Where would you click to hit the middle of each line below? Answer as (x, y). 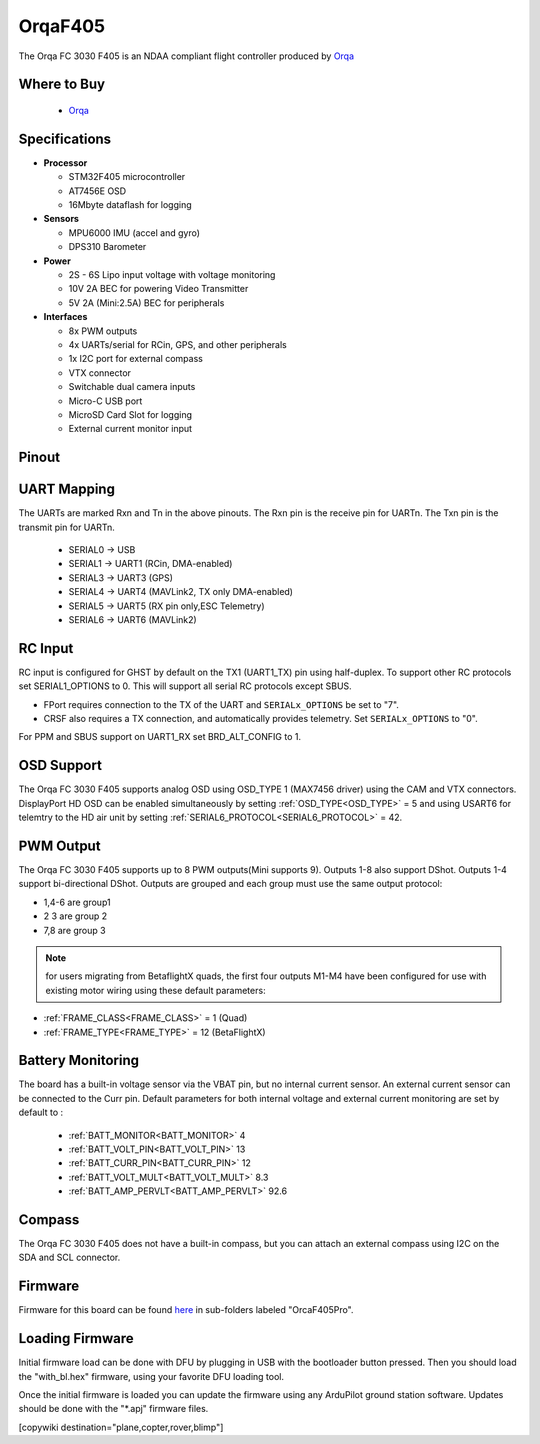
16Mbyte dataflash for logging (130, 205)
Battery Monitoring (79, 1060)
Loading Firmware (76, 1338)
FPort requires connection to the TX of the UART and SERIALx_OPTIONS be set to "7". (221, 704)
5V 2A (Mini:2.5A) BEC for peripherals (146, 302)
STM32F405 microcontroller (127, 177)
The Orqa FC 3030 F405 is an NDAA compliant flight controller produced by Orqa (186, 56)
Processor (65, 162)
